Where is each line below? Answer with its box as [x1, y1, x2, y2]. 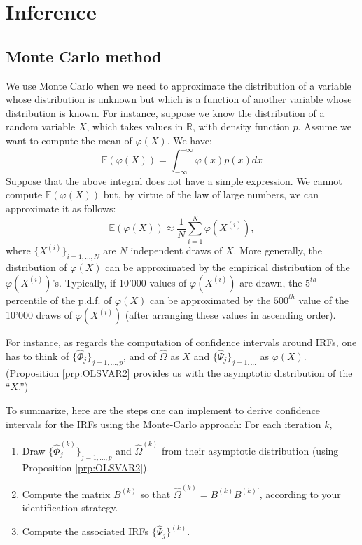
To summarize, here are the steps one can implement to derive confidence [6, 402, 321, 417]
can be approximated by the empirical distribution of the [105, 259, 350, 274]
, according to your [259, 486, 341, 501]
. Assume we [298, 119, 351, 134]
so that [140, 486, 171, 501]
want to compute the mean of [6, 132, 132, 147]
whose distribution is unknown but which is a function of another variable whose [6, 92, 352, 106]
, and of [123, 348, 157, 363]
